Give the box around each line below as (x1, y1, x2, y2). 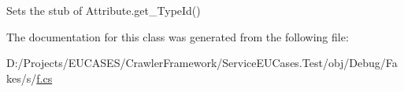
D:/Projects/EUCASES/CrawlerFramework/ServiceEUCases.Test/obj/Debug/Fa (6, 55, 398, 71)
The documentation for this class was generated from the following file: (6, 28, 349, 44)
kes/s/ (6, 69, 37, 86)
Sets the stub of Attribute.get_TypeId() (6, 2, 201, 18)
